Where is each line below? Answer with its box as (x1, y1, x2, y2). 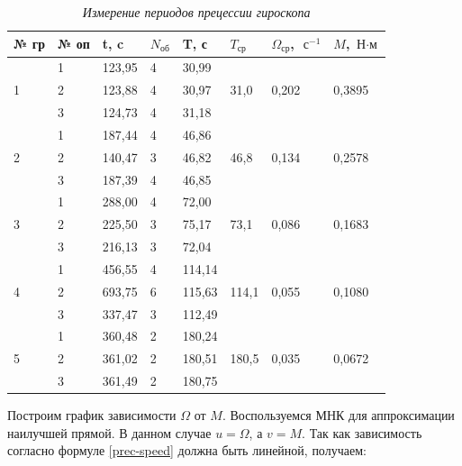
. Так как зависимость (302, 423, 422, 442)
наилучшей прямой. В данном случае (7, 423, 212, 442)
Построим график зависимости (7, 406, 177, 425)
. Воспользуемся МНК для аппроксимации (222, 406, 455, 425)
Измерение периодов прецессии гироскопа (82, 3, 311, 21)
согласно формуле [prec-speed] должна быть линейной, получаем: (7, 441, 367, 460)
